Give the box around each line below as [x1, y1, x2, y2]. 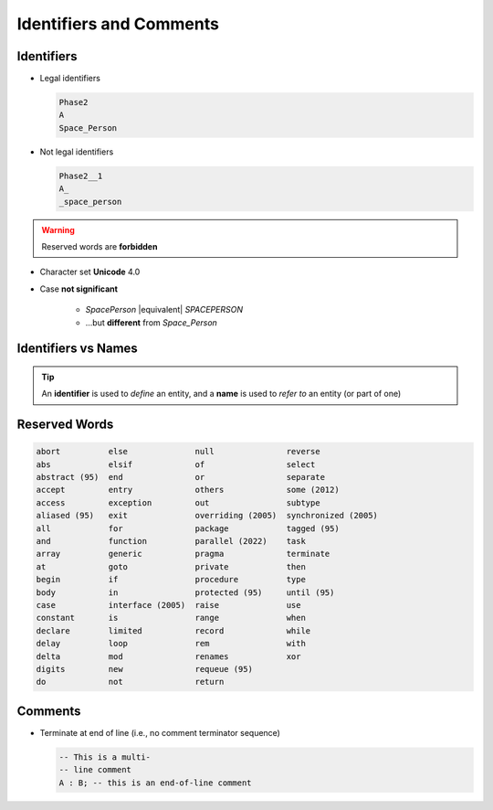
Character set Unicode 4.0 [39, 266, 141, 278]
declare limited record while [36, 625, 311, 635]
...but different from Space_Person [85, 316, 218, 328]
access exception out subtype [36, 497, 320, 507]
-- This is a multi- [58, 751, 151, 762]
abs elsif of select [36, 459, 316, 470]
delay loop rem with [36, 638, 306, 649]
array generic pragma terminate [36, 549, 330, 560]
